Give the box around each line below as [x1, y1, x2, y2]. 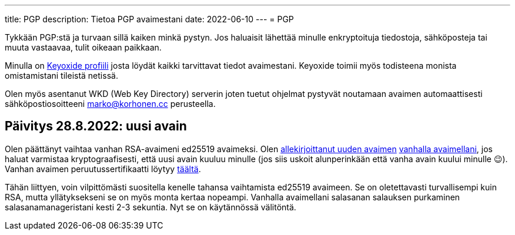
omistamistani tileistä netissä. [5, 70, 118, 80]
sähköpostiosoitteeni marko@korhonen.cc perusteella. [5, 99, 216, 109]
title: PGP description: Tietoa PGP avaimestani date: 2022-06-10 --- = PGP [5, 14, 294, 24]
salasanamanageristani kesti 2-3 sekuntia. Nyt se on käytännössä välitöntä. [5, 202, 296, 212]
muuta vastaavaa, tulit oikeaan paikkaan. [5, 42, 162, 52]
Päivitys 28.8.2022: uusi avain [5, 119, 187, 134]
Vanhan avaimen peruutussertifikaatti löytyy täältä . [5, 163, 201, 174]
